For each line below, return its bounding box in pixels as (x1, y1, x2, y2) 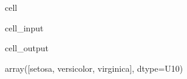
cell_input (5, 21, 44, 34)
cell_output (5, 42, 49, 54)
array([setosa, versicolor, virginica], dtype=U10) (5, 62, 183, 74)
